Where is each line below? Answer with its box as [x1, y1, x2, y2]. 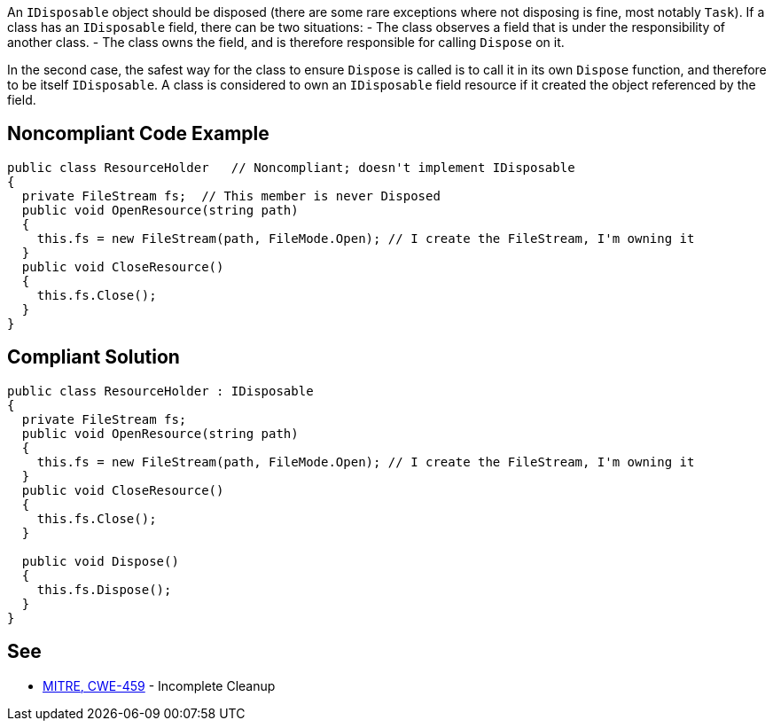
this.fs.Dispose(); [36, 582, 172, 597]
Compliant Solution [7, 346, 180, 369]
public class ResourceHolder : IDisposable [7, 383, 314, 398]
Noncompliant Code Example [7, 122, 269, 145]
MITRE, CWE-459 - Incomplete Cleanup [43, 677, 276, 693]
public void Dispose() [21, 553, 179, 568]
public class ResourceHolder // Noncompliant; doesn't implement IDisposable [7, 160, 575, 175]
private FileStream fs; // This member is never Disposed [21, 188, 441, 203]
